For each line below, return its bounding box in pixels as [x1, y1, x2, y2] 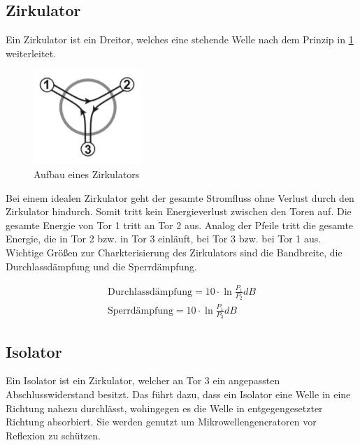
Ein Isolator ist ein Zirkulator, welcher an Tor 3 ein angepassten [6, 373, 280, 388]
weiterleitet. [6, 45, 56, 60]
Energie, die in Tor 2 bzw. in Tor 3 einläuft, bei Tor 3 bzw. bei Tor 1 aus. [6, 231, 322, 246]
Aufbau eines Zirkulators [34, 166, 140, 181]
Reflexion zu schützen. [6, 428, 101, 442]
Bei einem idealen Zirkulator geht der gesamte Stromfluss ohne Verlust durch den [6, 190, 354, 205]
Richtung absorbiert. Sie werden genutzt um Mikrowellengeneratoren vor [6, 414, 317, 429]
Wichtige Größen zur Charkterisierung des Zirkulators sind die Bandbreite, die [6, 245, 343, 259]
